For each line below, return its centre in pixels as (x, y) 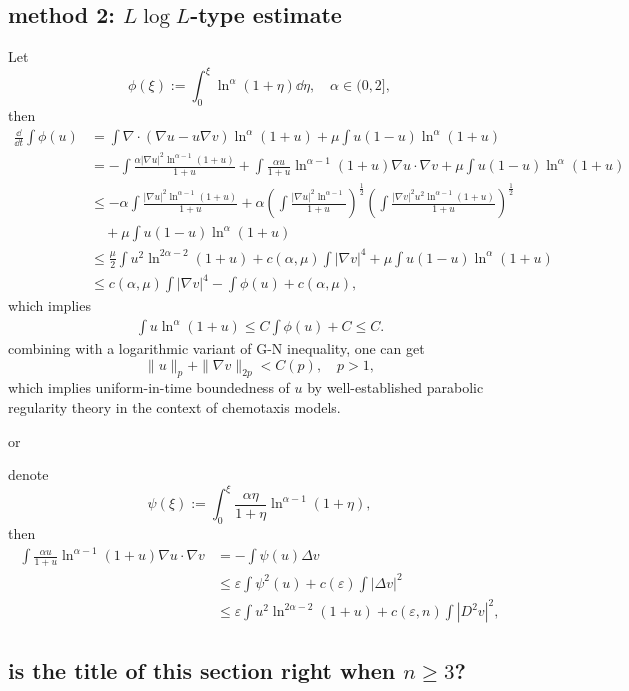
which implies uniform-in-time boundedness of (149, 387)
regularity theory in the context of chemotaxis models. (174, 407)
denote (28, 474)
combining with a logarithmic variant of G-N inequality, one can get (216, 348)
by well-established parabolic (395, 387)
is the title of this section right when (202, 669)
